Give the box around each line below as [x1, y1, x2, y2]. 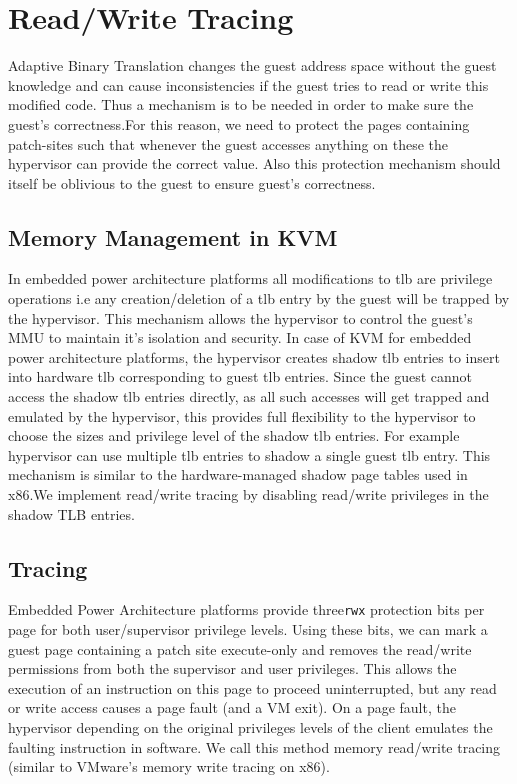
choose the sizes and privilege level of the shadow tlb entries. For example [8, 425, 460, 446]
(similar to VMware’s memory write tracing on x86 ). [8, 756, 330, 777]
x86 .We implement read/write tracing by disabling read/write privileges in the [8, 484, 489, 505]
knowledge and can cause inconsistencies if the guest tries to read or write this [8, 74, 489, 95]
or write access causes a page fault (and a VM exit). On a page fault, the [8, 697, 456, 718]
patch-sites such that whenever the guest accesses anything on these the [8, 133, 449, 154]
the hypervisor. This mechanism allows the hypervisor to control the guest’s [8, 307, 473, 328]
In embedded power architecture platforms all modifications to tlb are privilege [8, 268, 493, 289]
